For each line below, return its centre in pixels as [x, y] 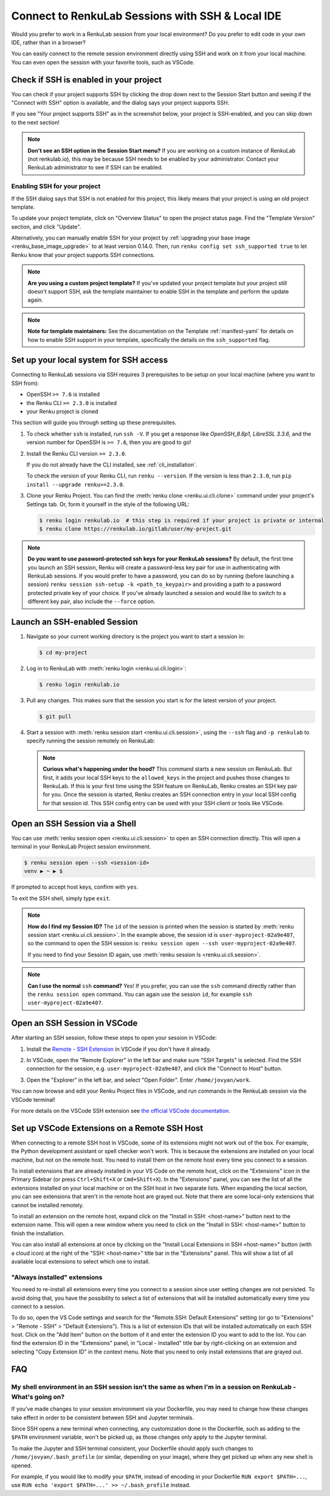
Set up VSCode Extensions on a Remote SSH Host [107, 1128]
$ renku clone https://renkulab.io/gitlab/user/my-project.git [136, 529]
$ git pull [55, 717]
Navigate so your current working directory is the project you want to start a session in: [136, 637]
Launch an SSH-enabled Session [74, 622]
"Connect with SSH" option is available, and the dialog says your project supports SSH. [120, 103]
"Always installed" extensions [57, 1277]
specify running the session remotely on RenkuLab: [91, 741]
